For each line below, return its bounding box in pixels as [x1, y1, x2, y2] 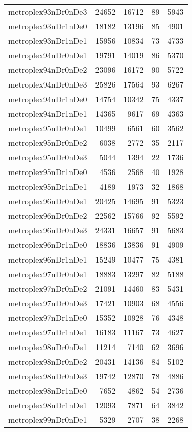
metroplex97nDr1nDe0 [8, 312, 87, 323]
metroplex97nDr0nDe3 [8, 297, 87, 309]
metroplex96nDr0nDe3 [8, 224, 87, 236]
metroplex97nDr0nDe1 [8, 268, 87, 280]
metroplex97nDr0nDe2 [8, 283, 87, 294]
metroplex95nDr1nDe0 [8, 166, 87, 178]
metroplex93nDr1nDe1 [8, 35, 87, 46]
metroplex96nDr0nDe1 [8, 195, 87, 207]
